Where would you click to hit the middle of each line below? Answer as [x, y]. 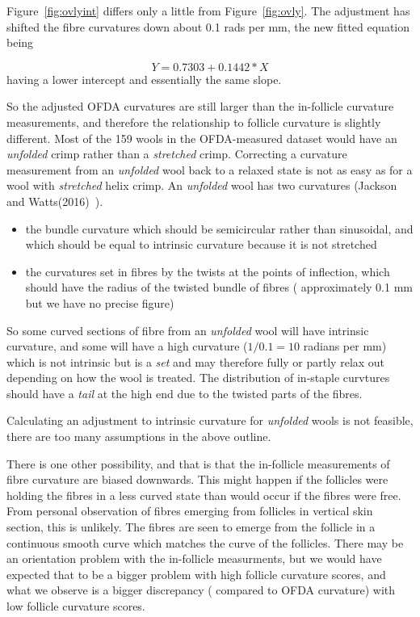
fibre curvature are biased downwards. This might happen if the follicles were [197, 479]
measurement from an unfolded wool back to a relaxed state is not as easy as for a [210, 169]
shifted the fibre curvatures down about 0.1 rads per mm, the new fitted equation [208, 26]
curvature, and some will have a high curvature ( [127, 346]
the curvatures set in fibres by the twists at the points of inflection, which [208, 271]
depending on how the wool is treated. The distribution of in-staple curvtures [198, 378]
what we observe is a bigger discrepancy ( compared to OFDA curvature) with [201, 590]
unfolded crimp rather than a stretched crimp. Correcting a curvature [177, 154]
